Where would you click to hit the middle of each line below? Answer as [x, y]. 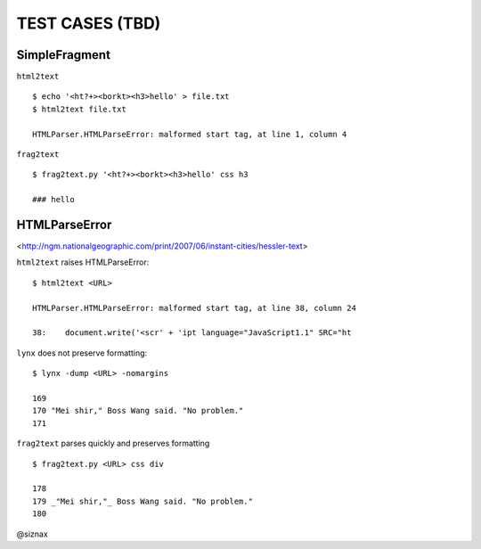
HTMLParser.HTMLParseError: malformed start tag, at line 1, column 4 [190, 134]
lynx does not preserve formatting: [82, 353]
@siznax [32, 534]
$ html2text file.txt [79, 109]
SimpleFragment [64, 55]
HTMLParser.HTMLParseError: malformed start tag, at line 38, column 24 [194, 308]
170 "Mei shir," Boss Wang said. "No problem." [138, 411]
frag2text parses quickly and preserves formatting [113, 443]
